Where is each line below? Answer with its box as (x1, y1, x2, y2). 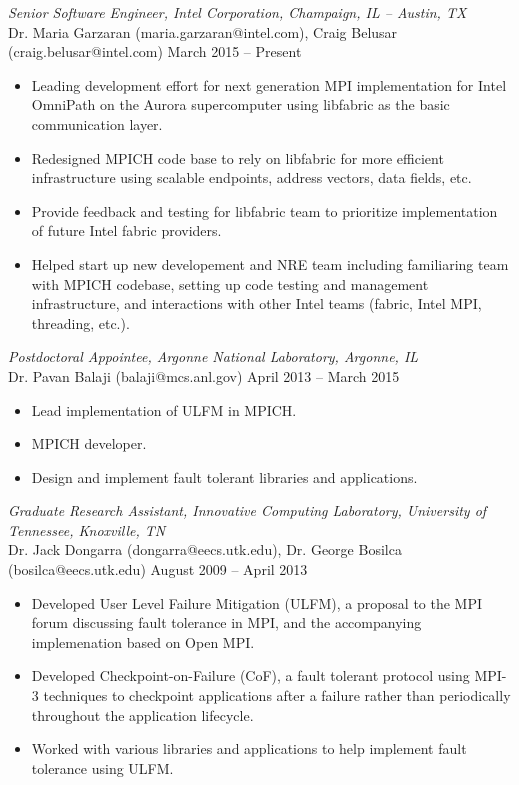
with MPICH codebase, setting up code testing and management (31, 273, 429, 294)
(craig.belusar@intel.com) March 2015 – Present (8, 41, 302, 62)
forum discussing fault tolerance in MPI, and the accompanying (31, 612, 422, 633)
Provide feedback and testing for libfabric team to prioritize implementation (31, 200, 498, 221)
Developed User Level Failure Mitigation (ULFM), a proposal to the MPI (31, 592, 483, 613)
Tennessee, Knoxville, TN (8, 519, 166, 540)
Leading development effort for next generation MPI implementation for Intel (31, 74, 507, 95)
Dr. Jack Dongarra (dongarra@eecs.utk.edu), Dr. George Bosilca (8, 539, 402, 560)
